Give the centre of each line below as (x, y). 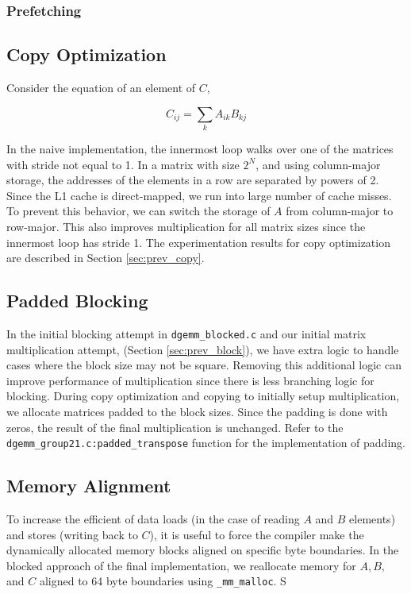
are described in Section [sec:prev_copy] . (106, 258)
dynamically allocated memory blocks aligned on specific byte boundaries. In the (203, 550)
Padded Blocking (77, 301)
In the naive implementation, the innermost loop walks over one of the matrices (200, 148)
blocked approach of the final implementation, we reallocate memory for (181, 565)
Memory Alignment (89, 486)
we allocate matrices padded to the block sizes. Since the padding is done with (197, 411)
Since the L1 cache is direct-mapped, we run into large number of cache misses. (199, 195)
